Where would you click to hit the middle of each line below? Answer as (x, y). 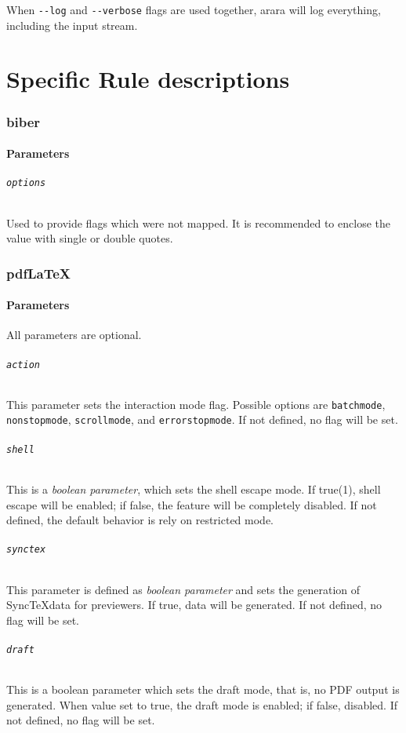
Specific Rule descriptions (148, 79)
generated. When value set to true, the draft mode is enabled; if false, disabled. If (202, 704)
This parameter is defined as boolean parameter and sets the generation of (183, 589)
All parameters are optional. (74, 335)
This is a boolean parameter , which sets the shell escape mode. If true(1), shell (194, 489)
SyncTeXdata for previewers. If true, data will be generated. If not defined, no (194, 605)
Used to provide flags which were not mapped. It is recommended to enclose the (198, 222)
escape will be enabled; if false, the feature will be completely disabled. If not (192, 504)
